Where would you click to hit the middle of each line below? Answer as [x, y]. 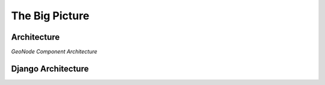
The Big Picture [50, 16]
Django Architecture [50, 68]
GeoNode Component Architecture [54, 52]
